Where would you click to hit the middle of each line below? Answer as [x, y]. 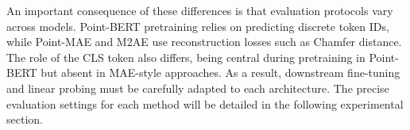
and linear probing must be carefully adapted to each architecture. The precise [198, 88]
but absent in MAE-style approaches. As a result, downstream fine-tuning [220, 73]
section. [25, 119]
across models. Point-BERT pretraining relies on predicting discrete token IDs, [198, 26]
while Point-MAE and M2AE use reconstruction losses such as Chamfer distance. [204, 42]
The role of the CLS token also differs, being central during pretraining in [186, 57]
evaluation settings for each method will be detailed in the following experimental [205, 103]
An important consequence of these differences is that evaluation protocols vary [200, 10]
